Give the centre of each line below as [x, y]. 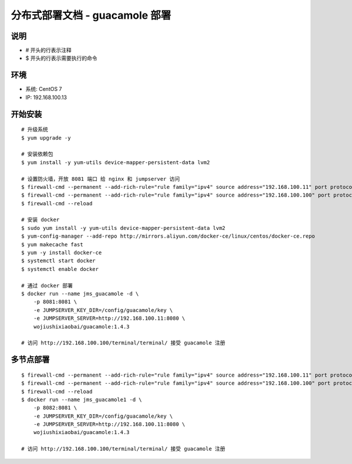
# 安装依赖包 [37, 154]
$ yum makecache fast [52, 244]
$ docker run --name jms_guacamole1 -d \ [82, 399]
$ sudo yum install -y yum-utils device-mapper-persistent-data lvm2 [123, 228]
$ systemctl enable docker [60, 269]
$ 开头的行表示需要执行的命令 [61, 58]
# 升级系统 [35, 130]
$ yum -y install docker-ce [62, 253]
